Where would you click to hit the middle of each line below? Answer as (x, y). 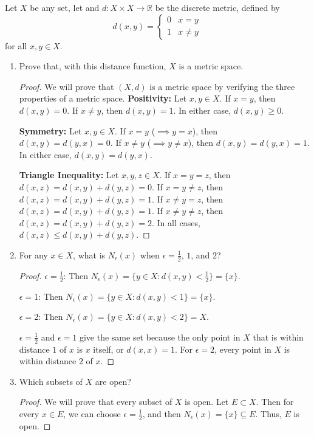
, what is (89, 254)
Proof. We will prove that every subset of (96, 402)
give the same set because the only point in (160, 337)
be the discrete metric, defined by (217, 7)
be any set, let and (65, 7)
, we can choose (92, 413)
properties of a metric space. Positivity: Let (103, 98)
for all (16, 45)
